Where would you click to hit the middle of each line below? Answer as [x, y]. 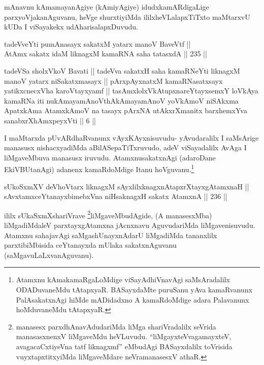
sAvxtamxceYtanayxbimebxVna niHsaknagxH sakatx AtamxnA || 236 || [116, 196]
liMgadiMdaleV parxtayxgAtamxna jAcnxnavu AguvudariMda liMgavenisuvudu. [130, 225]
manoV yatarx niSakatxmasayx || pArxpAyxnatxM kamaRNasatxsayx [113, 80]
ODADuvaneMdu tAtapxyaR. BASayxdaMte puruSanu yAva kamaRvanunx [134, 289]
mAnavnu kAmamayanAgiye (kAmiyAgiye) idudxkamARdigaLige [107, 7]
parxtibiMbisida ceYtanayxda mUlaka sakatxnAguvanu [90, 245]
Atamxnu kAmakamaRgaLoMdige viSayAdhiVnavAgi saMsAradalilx [123, 279]
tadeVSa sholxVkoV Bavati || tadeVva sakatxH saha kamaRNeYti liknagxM [122, 70]
